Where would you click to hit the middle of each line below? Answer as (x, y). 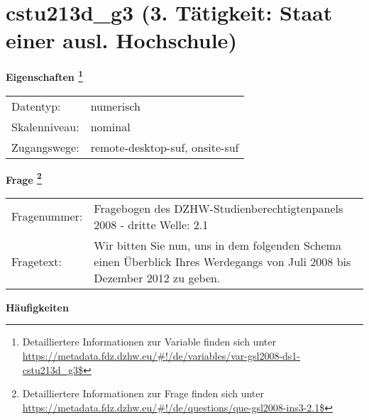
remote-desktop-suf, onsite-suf (165, 147)
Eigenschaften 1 (44, 76)
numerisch (115, 106)
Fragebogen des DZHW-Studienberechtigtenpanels (219, 208)
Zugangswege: (45, 147)
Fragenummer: (47, 216)
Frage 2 (24, 178)
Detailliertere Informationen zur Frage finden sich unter (143, 393)
